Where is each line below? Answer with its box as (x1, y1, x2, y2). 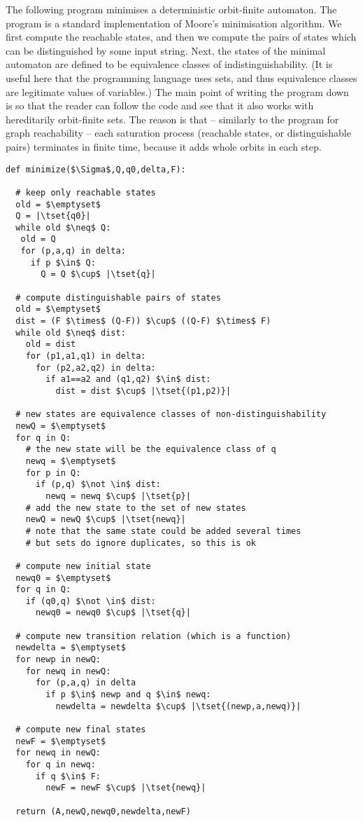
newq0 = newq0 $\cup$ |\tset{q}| (35, 608, 191, 618)
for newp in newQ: (15, 655, 101, 665)
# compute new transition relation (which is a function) (15, 631, 292, 641)
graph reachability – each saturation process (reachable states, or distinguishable (6, 125, 351, 140)
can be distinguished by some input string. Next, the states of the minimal (6, 43, 326, 57)
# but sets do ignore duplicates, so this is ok (25, 537, 256, 548)
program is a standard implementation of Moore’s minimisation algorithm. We (6, 15, 342, 30)
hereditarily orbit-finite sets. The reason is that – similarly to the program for (6, 111, 339, 126)
